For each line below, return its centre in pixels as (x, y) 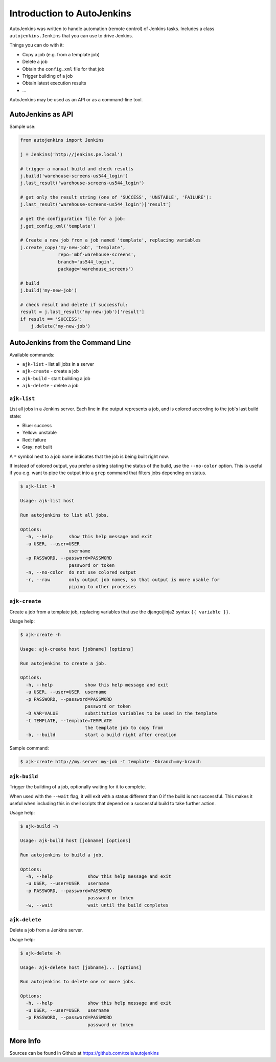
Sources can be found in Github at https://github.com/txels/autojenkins (84, 1053)
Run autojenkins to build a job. (62, 855)
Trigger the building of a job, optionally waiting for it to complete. (78, 787)
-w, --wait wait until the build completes (97, 905)
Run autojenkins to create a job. (63, 663)
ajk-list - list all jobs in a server (58, 364)
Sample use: (22, 126)
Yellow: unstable (40, 433)
